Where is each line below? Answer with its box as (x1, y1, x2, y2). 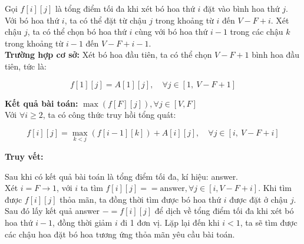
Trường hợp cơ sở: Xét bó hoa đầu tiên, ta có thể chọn (5, 48, 212, 61)
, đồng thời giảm (52, 216, 113, 228)
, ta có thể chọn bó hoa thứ (27, 25, 127, 38)
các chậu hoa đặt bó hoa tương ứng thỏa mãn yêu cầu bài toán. (5, 227, 235, 240)
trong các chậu (230, 25, 283, 38)
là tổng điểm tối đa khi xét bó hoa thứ (55, 2, 195, 14)
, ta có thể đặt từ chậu (64, 14, 147, 26)
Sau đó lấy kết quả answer (5, 205, 100, 217)
